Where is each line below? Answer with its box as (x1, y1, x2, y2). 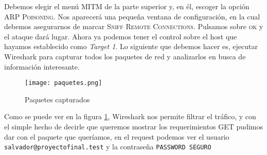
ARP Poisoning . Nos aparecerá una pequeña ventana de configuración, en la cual (4, 11, 260, 21)
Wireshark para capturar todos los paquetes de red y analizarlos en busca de (4, 51, 246, 61)
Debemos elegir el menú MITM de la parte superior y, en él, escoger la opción (4, 1, 250, 11)
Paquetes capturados (25, 94, 90, 104)
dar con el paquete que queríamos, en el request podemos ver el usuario (4, 131, 229, 142)
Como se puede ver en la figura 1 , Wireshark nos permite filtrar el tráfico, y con (4, 111, 256, 122)
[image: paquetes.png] (25, 79, 102, 87)
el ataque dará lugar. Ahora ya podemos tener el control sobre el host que (4, 31, 237, 41)
